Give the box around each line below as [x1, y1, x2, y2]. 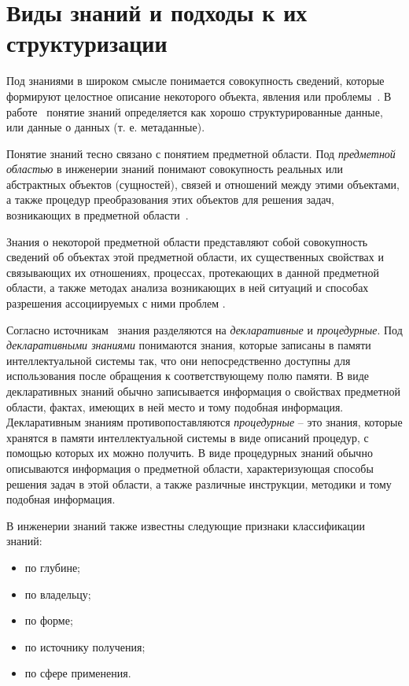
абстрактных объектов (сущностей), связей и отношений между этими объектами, [6, 175, 400, 192]
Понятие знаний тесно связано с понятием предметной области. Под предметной [6, 145, 396, 161]
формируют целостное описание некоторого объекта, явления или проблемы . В [6, 87, 392, 104]
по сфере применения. [24, 665, 131, 681]
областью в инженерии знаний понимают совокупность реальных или [6, 160, 343, 177]
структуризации [6, 27, 168, 59]
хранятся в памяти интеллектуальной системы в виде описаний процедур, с [6, 429, 369, 445]
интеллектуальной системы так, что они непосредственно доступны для [6, 352, 351, 368]
